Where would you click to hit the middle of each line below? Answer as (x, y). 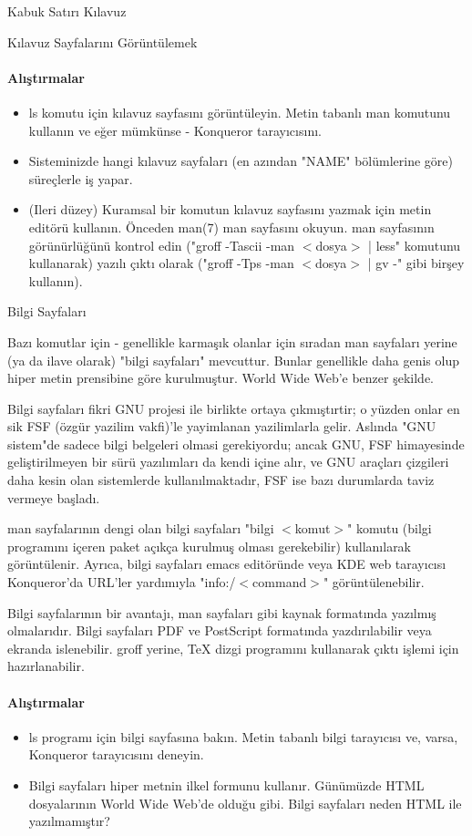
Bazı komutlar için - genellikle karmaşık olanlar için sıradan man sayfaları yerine (232, 341)
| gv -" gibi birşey (416, 263)
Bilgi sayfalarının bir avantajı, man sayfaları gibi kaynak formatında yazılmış (222, 612)
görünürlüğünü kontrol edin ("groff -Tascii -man (162, 245)
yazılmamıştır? (69, 821)
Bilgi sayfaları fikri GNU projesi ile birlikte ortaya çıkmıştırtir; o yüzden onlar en (234, 408)
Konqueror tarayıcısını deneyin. (116, 754)
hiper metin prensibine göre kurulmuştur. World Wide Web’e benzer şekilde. (221, 378)
